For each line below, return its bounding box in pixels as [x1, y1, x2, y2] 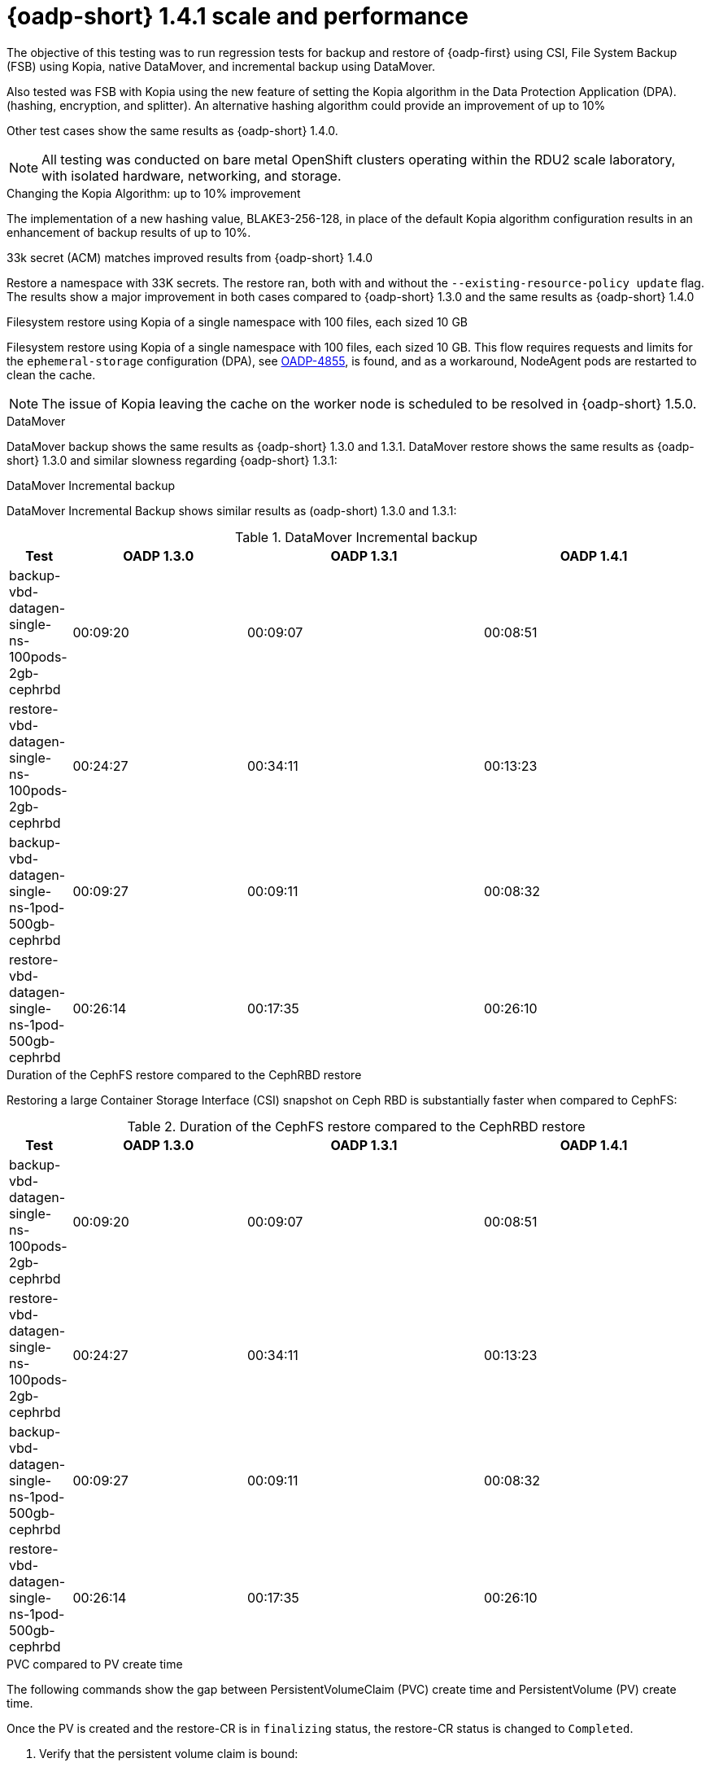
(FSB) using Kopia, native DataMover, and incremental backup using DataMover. [7, 59, 435, 73]
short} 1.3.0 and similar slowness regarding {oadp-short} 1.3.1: [7, 453, 338, 467]
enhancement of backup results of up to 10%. [7, 225, 251, 239]
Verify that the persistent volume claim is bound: [39, 1746, 298, 1760]
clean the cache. [7, 367, 96, 382]
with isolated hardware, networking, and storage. [41, 167, 342, 184]
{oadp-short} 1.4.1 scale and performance [7, 2, 468, 30]
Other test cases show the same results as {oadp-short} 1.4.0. [7, 123, 338, 138]
